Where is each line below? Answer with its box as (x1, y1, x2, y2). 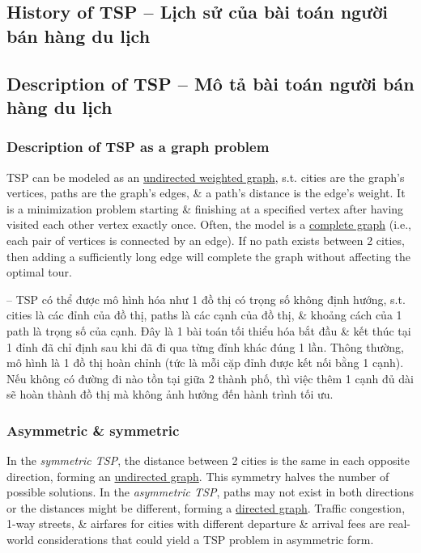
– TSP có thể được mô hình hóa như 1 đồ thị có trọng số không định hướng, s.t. (6, 290, 406, 307)
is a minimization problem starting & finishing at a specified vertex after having (6, 200, 404, 217)
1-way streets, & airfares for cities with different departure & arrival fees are (6, 515, 385, 532)
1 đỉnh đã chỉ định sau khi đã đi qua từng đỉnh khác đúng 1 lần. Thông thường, (6, 338, 404, 355)
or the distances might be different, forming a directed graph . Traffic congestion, (6, 499, 406, 516)
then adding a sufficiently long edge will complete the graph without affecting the (6, 247, 411, 264)
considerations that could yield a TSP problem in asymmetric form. (37, 531, 374, 548)
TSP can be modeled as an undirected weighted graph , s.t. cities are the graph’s (6, 168, 405, 185)
